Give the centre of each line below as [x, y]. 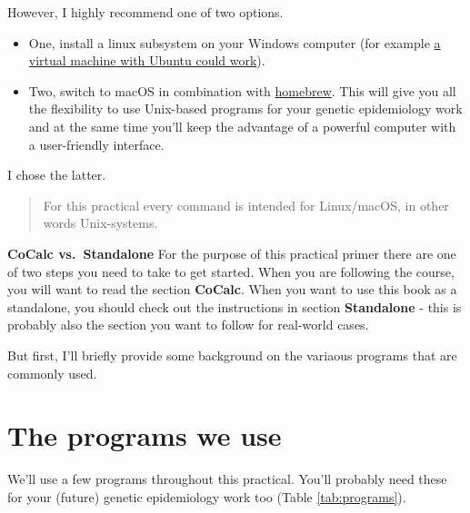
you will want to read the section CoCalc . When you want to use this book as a [232, 289]
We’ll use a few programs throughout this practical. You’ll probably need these [227, 479]
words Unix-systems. [100, 223]
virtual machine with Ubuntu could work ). [147, 60]
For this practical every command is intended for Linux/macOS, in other [246, 205]
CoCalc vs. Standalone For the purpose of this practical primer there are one [232, 253]
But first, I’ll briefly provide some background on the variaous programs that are [232, 355]
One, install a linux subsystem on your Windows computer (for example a [235, 42]
